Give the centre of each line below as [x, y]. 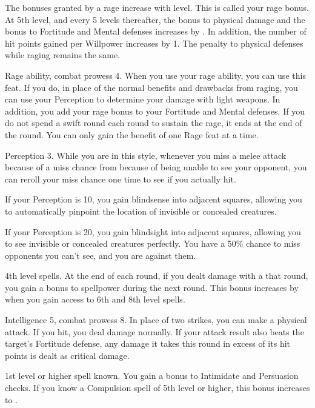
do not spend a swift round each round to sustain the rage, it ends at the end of [154, 123]
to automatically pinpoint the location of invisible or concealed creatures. [141, 211]
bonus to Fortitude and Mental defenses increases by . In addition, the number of [156, 31]
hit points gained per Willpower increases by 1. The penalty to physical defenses [154, 43]
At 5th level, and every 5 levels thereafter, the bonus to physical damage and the [155, 19]
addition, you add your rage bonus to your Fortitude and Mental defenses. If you [155, 111]
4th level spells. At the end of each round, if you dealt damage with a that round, [157, 276]
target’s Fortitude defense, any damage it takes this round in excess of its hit [148, 343]
